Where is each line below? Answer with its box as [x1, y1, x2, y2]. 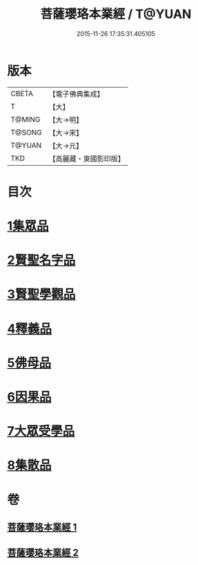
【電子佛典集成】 [48, 89, 105, 99]
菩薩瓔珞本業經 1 [7, 521, 77, 533]
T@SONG [10, 127, 43, 137]
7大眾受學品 [7, 423, 75, 439]
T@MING [10, 115, 41, 124]
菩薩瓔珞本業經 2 [7, 547, 79, 559]
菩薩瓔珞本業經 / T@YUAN [40, 6, 192, 22]
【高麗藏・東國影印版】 [48, 153, 126, 163]
